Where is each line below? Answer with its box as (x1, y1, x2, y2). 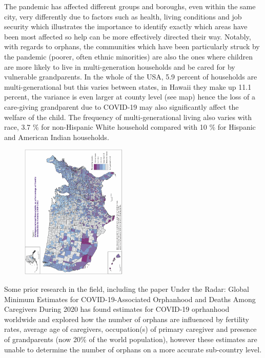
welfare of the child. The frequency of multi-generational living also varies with (4, 111, 252, 122)
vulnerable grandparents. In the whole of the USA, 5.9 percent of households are (4, 71, 257, 82)
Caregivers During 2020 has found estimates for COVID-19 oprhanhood (4, 304, 230, 314)
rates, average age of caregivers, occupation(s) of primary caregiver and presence (4, 324, 257, 334)
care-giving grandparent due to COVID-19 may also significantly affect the (4, 101, 239, 112)
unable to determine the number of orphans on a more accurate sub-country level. (4, 344, 262, 354)
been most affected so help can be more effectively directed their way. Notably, (4, 31, 251, 42)
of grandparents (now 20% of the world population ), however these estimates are (4, 334, 257, 345)
